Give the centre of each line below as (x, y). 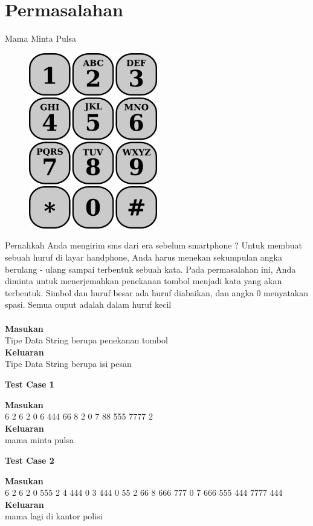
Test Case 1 (30, 384)
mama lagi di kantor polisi (54, 516)
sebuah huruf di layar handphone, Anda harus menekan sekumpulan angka (144, 257)
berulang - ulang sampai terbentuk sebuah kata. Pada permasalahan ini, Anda (150, 269)
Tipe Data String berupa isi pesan (68, 364)
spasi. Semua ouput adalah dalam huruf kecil (88, 304)
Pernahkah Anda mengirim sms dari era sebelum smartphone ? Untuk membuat (153, 245)
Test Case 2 (30, 460)
